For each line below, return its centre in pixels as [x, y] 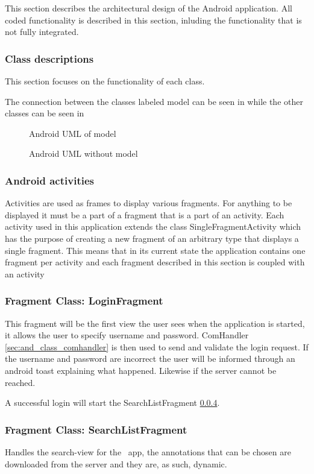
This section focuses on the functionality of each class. [105, 81]
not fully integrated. [42, 32]
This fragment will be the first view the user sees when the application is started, [155, 323]
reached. [20, 382]
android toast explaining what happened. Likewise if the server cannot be [141, 370]
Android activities [49, 180]
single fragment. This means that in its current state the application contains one [155, 250]
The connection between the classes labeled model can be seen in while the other [154, 101]
